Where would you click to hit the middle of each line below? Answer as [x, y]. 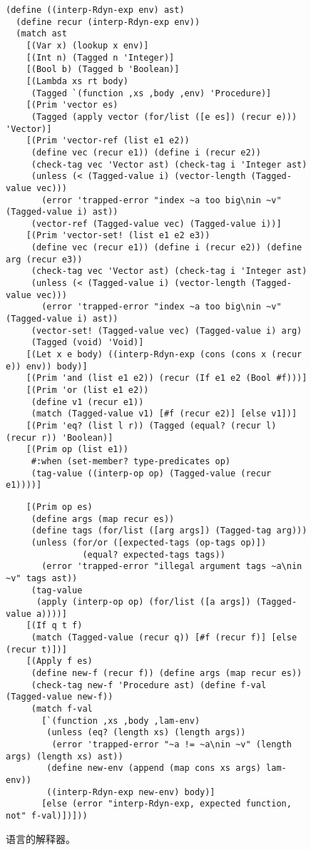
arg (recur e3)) [44, 259]
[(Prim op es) [59, 507]
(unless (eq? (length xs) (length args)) [146, 733]
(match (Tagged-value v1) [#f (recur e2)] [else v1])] [164, 414]
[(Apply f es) [59, 661]
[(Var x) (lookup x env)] [87, 45]
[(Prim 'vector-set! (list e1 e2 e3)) [118, 236]
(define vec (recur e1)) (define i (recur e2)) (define [167, 248]
